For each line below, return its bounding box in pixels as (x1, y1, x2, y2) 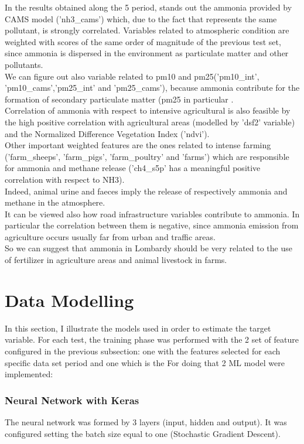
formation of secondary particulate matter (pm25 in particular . (5, 93, 234, 105)
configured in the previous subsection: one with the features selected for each (5, 344, 281, 357)
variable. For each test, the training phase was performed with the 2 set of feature (5, 333, 299, 346)
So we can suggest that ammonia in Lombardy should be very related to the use (5, 242, 292, 254)
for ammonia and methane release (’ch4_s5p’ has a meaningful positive (5, 162, 261, 174)
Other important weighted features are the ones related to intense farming (5, 139, 271, 151)
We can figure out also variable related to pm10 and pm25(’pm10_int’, (5, 70, 259, 82)
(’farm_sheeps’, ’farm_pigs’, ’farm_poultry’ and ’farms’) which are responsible (5, 150, 289, 162)
